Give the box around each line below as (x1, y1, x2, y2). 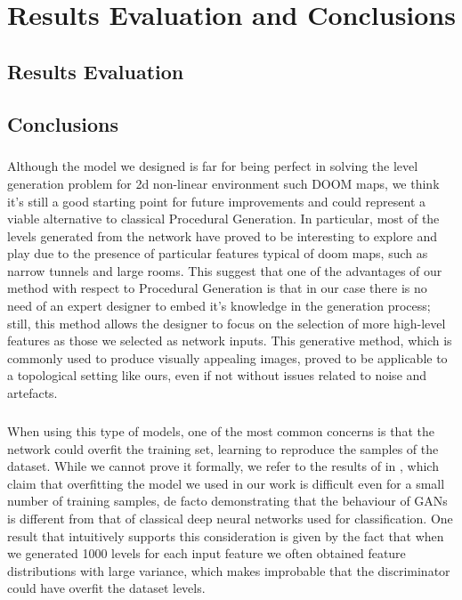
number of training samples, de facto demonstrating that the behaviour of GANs (7, 491, 448, 510)
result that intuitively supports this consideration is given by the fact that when (7, 526, 444, 545)
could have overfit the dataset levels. (7, 579, 206, 597)
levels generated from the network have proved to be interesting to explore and (7, 226, 437, 245)
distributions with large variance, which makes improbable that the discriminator (7, 561, 450, 580)
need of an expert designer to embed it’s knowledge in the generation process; (7, 296, 431, 315)
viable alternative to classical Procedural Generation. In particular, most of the (7, 209, 440, 228)
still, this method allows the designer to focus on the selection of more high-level (7, 313, 446, 332)
